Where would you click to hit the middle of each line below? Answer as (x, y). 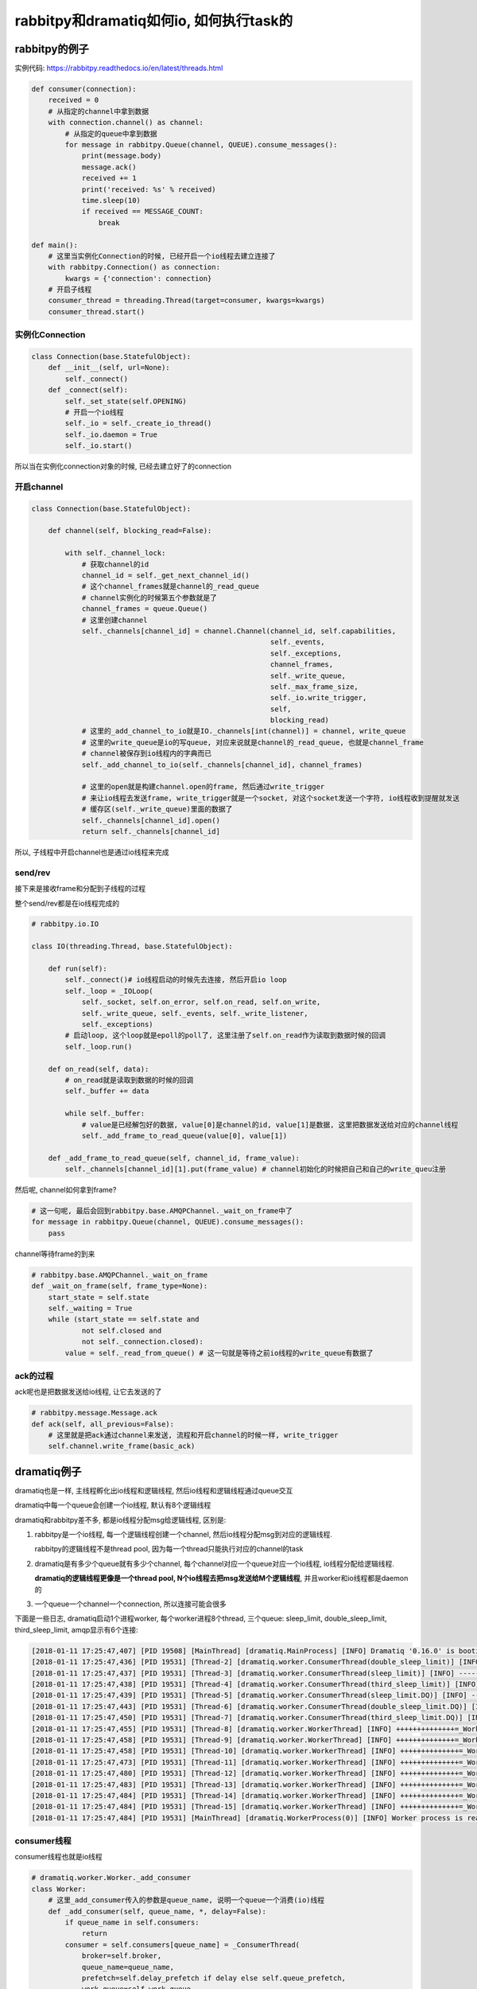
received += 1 (109, 178)
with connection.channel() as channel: (126, 123)
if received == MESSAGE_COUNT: (143, 212)
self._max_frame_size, (315, 687)
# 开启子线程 (70, 290)
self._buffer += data (107, 1091)
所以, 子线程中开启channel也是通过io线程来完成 (92, 852)
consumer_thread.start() (97, 311)
